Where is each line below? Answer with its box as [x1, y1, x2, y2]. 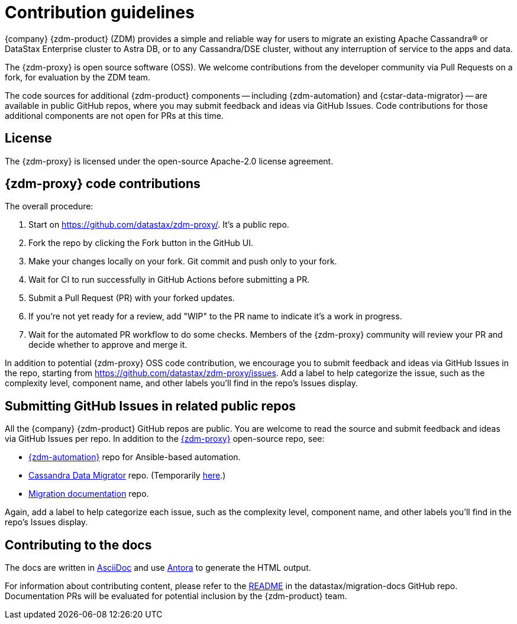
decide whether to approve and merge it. [28, 340, 188, 350]
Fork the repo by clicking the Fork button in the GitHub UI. [28, 238, 254, 248]
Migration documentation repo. [28, 489, 149, 499]
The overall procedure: [5, 201, 93, 212]
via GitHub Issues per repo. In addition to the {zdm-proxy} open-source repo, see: [5, 434, 325, 444]
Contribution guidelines [5, 2, 195, 22]
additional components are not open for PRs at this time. [5, 110, 224, 121]
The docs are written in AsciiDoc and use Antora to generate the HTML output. [5, 562, 311, 573]
